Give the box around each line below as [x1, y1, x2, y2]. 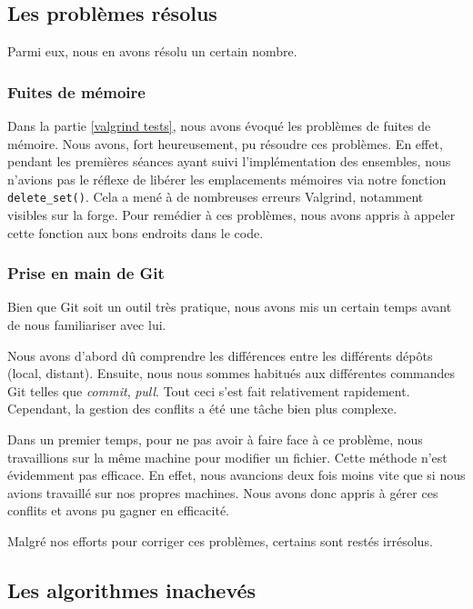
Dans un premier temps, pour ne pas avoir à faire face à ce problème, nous [7, 430, 423, 449]
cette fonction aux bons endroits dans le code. [7, 223, 264, 242]
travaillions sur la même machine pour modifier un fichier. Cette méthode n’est [7, 447, 448, 466]
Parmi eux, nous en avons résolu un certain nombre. [7, 42, 297, 61]
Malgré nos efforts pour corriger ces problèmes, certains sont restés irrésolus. [7, 531, 433, 550]
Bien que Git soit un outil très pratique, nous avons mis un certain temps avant [7, 297, 452, 316]
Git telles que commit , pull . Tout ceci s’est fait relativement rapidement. [7, 381, 410, 400]
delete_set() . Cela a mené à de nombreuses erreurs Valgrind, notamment [7, 187, 424, 206]
